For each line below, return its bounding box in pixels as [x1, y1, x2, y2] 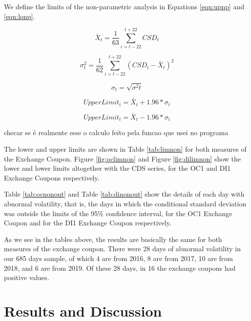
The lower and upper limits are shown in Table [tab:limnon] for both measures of [4, 144, 247, 154]
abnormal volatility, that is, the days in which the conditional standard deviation [4, 198, 247, 208]
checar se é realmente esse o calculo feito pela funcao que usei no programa [4, 127, 229, 138]
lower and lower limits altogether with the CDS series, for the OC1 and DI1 [4, 163, 231, 173]
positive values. [4, 272, 49, 282]
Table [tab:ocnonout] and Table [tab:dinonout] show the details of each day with [4, 189, 245, 199]
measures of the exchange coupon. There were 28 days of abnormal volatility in [4, 243, 241, 254]
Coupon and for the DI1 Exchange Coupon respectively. [4, 218, 171, 228]
